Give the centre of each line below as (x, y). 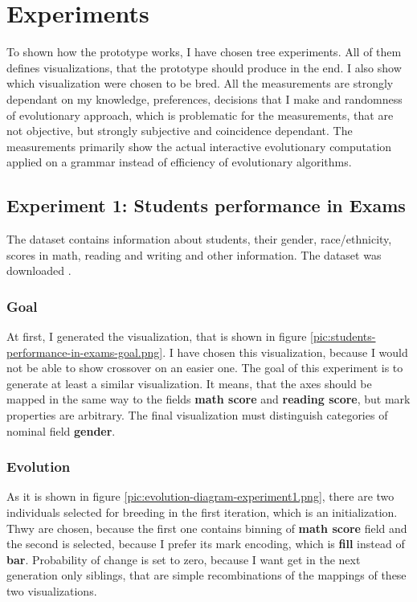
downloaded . (39, 270)
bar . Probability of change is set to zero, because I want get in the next (184, 559)
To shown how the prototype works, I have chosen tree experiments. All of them (204, 52)
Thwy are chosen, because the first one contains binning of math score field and (207, 528)
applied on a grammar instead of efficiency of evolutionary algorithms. (179, 162)
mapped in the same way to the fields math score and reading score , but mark (208, 399)
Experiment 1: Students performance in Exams (206, 205)
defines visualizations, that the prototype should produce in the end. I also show (204, 67)
